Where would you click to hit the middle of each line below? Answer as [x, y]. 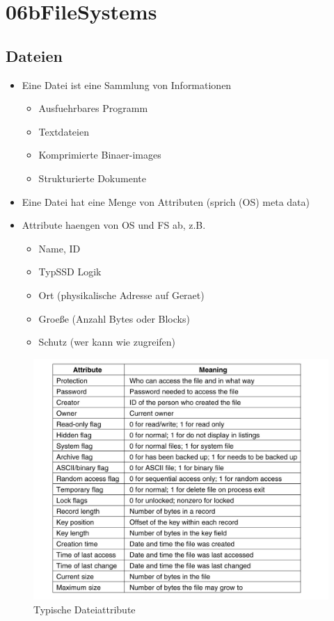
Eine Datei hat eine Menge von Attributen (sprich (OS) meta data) [166, 201]
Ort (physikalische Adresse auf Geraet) [121, 295]
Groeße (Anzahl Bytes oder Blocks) [114, 318]
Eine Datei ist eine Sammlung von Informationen [127, 84]
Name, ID [59, 248]
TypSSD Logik [70, 272]
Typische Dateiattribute [85, 609]
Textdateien [64, 131]
